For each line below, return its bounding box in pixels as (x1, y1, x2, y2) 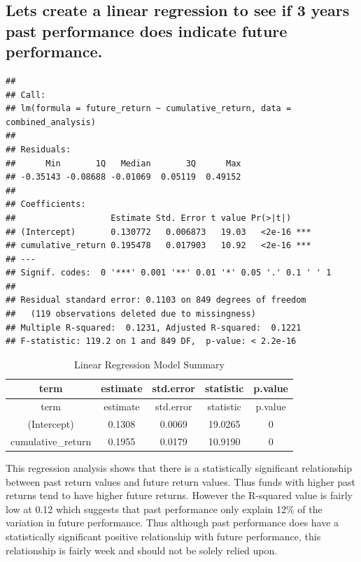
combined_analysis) (6, 117, 96, 127)
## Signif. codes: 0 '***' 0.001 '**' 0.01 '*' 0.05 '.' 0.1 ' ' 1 (6, 268, 332, 278)
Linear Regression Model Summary (74, 356, 225, 371)
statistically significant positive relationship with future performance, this (6, 529, 321, 544)
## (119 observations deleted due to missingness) (6, 309, 256, 319)
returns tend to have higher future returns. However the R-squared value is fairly (6, 488, 353, 503)
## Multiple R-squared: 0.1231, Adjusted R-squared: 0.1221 (6, 322, 302, 333)
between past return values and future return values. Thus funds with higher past (6, 474, 356, 489)
